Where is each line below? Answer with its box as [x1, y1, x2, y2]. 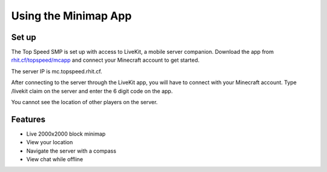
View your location [26, 139, 73, 146]
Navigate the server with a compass [26, 147, 116, 154]
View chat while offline [26, 156, 84, 163]
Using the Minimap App [11, 9, 132, 22]
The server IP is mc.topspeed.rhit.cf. [11, 67, 102, 75]
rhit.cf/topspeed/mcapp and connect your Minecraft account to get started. [11, 56, 200, 64]
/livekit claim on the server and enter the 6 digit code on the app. [11, 87, 173, 94]
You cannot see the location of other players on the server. [11, 99, 158, 106]
